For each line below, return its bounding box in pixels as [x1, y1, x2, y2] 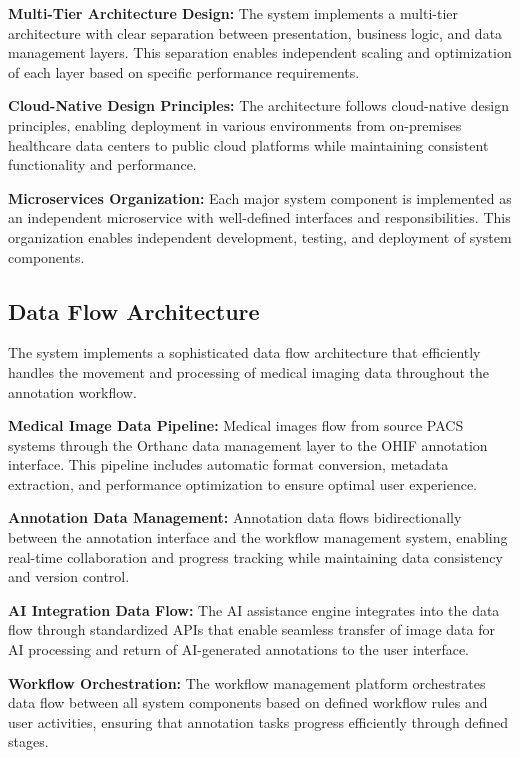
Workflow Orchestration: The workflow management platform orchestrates [8, 672, 486, 693]
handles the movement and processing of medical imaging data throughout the [8, 361, 489, 382]
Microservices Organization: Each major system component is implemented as [8, 187, 512, 208]
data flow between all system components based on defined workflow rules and [8, 692, 488, 713]
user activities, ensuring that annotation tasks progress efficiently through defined [8, 711, 509, 732]
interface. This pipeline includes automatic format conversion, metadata [8, 454, 449, 475]
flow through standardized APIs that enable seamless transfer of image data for [8, 619, 495, 640]
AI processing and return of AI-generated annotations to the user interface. [8, 639, 469, 660]
